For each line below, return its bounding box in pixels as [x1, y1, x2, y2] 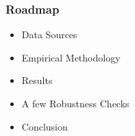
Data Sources [21, 27, 77, 42]
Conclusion [21, 119, 68, 133]
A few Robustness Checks [21, 96, 130, 110]
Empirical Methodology [21, 50, 121, 64]
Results [21, 73, 53, 87]
